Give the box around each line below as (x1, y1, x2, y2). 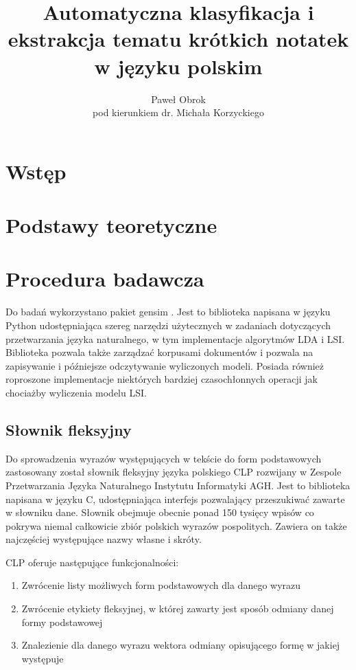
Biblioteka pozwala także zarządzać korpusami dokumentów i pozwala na (5, 345, 313, 359)
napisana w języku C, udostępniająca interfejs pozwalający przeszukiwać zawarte (5, 491, 345, 506)
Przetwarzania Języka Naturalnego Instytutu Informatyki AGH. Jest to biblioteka (5, 478, 351, 492)
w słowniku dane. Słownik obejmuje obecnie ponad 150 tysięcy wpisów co (5, 505, 314, 520)
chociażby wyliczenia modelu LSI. (5, 385, 147, 399)
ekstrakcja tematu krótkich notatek (8, 25, 349, 53)
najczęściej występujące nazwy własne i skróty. (5, 532, 202, 546)
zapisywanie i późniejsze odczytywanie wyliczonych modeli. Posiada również (5, 358, 324, 372)
